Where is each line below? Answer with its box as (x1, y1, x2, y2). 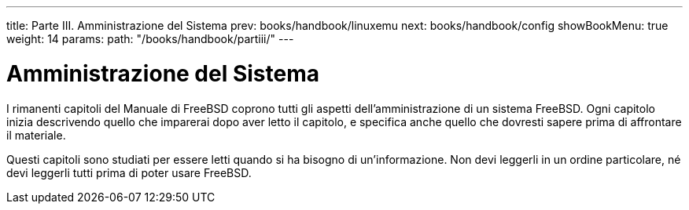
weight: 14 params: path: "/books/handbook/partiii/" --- (6, 32, 294, 45)
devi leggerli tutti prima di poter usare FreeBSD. (6, 165, 252, 179)
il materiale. (6, 128, 66, 142)
